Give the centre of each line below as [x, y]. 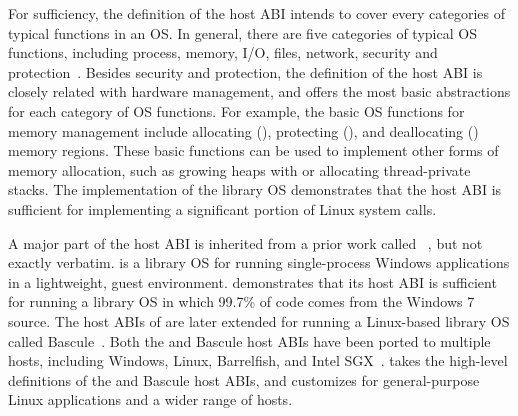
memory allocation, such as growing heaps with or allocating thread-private [239, 169]
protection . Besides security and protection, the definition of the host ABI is [245, 71]
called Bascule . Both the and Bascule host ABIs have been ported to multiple [249, 340]
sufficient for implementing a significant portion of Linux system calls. [222, 208]
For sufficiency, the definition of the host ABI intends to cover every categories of [257, 13]
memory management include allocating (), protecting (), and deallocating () [243, 130]
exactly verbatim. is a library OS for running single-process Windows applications [259, 262]
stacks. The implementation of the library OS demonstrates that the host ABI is [255, 189]
